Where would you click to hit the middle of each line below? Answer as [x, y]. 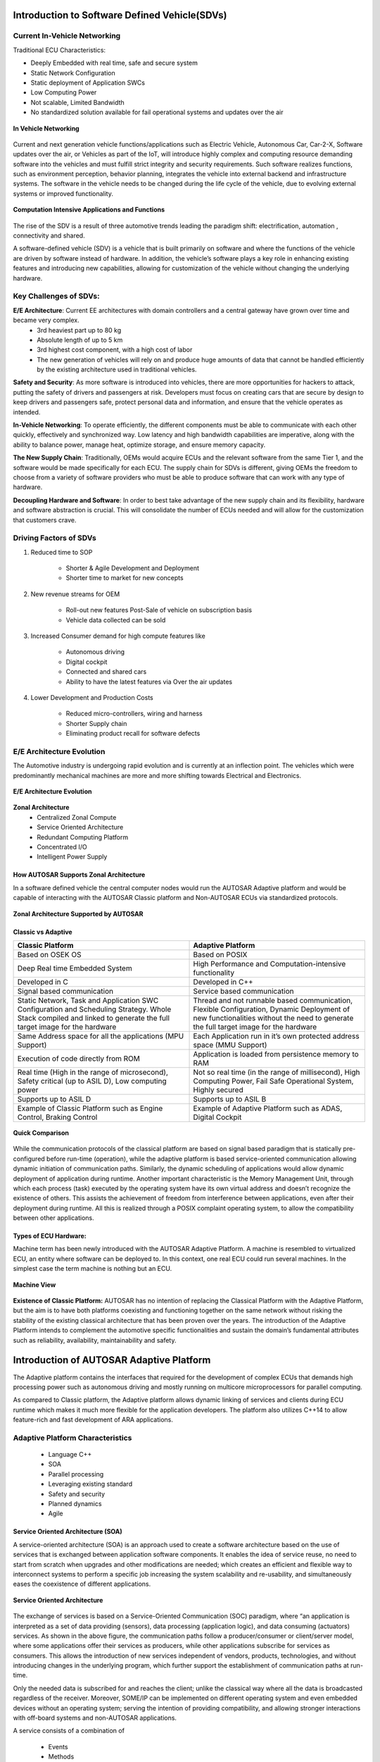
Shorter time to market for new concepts [125, 578]
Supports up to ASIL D [54, 1099]
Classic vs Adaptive [43, 932]
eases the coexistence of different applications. [82, 1584]
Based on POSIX [220, 954]
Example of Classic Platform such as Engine [90, 1108]
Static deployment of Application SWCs [88, 82]
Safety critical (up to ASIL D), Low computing [92, 1080]
